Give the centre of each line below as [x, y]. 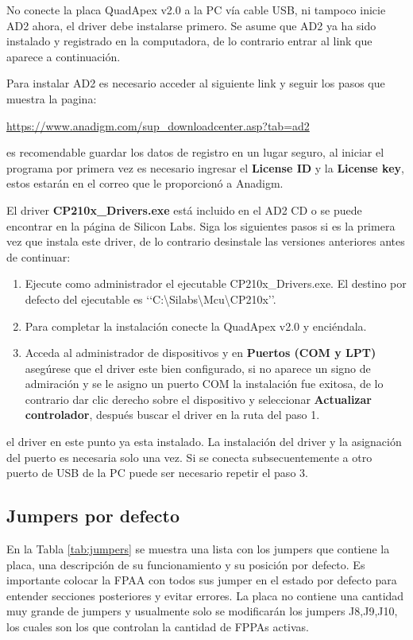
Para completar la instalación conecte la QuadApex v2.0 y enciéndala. [196, 326]
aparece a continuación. [64, 56]
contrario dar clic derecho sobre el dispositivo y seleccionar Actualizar [198, 399]
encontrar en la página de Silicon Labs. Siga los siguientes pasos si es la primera [201, 225]
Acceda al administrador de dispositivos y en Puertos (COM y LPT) [201, 353]
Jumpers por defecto [93, 516]
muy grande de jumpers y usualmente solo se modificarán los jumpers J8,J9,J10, [202, 611]
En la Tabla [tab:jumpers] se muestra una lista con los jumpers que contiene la [198, 549]
